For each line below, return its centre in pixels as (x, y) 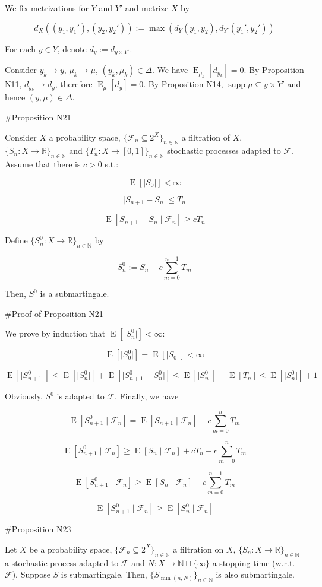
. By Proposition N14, (183, 84)
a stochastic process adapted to (62, 562)
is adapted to (80, 396)
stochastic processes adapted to (224, 150)
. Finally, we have (147, 396)
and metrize (147, 8)
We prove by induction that (55, 333)
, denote (72, 48)
